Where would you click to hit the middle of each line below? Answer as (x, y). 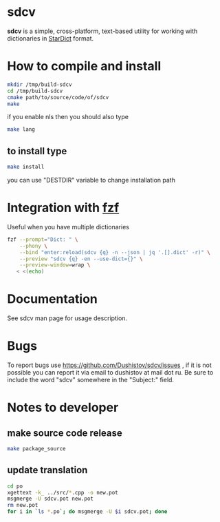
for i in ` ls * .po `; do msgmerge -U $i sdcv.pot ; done (87, 512)
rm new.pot (23, 505)
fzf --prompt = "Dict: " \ (43, 239)
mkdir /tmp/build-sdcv (40, 84)
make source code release (65, 433)
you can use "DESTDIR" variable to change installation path (91, 180)
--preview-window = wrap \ (55, 265)
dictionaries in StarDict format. (51, 38)
